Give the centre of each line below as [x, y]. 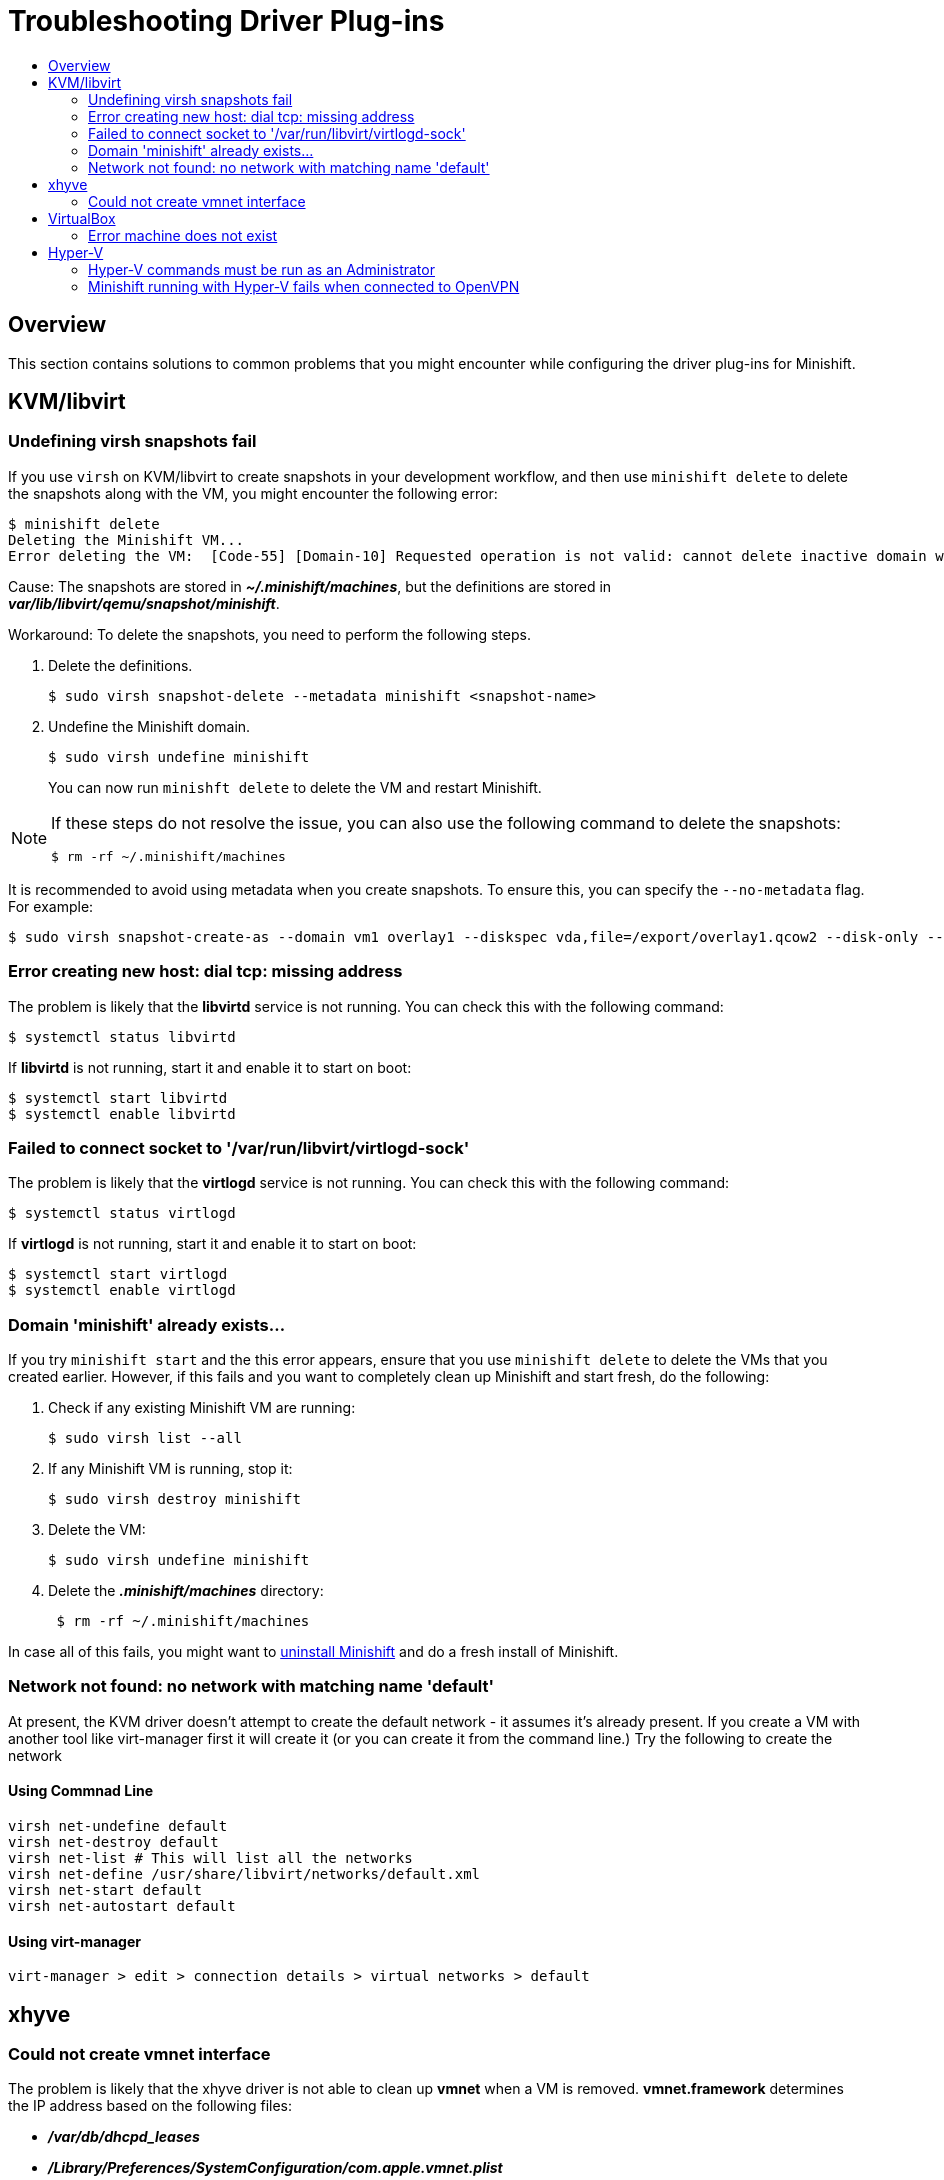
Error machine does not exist [183, 235]
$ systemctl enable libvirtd [122, 1113]
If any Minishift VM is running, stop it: [170, 1469]
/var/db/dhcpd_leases [124, 2137]
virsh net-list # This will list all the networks [210, 1858]
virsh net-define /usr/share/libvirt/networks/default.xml [244, 1874]
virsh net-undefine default [118, 1826]
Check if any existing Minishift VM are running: [202, 1408]
